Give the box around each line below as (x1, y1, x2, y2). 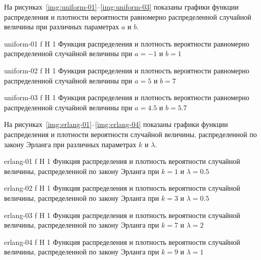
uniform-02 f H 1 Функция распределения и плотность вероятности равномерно (4, 65, 249, 75)
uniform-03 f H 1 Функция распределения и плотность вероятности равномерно (4, 92, 249, 103)
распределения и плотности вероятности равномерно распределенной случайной (4, 11, 251, 22)
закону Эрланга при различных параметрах (4, 139, 137, 149)
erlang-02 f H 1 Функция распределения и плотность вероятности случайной (4, 183, 240, 193)
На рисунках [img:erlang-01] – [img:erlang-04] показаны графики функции (4, 119, 228, 129)
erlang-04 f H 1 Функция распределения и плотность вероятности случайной (4, 236, 240, 247)
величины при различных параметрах (4, 21, 119, 32)
